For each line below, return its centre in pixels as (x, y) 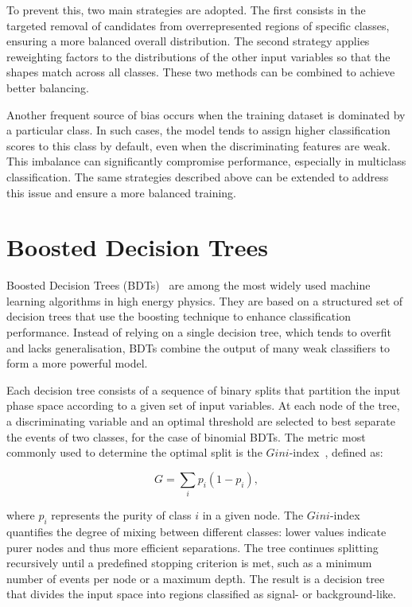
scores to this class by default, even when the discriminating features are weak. (198, 145)
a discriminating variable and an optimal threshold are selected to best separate (201, 421)
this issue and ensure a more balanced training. (121, 192)
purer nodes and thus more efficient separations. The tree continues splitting (192, 547)
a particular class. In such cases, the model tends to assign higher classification (198, 130)
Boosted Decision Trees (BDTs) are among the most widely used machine (189, 285)
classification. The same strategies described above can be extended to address (198, 176)
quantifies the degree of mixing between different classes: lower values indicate (196, 531)
